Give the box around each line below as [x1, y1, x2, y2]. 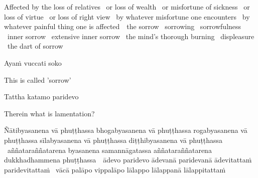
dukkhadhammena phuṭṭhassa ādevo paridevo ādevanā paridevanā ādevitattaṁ [4, 154, 252, 165]
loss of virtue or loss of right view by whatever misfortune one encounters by [4, 11, 250, 22]
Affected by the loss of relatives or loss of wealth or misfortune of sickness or [4, 2, 250, 12]
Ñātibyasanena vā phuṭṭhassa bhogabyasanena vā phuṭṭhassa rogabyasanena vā [4, 125, 247, 135]
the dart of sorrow [7, 41, 63, 51]
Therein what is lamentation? [4, 108, 95, 118]
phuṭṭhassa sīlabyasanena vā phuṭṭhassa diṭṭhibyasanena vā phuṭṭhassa [4, 134, 223, 145]
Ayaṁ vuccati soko [4, 57, 62, 68]
